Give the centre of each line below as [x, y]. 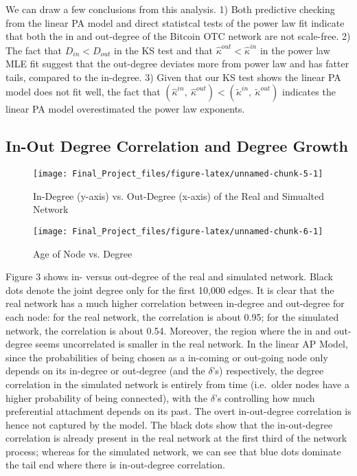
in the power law [295, 50]
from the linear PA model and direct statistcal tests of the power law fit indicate [175, 22]
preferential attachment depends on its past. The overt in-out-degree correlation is [178, 411]
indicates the [309, 92]
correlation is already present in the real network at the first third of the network [176, 438]
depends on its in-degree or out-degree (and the [105, 371]
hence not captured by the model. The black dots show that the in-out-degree [169, 424]
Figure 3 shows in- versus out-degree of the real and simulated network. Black [169, 276]
